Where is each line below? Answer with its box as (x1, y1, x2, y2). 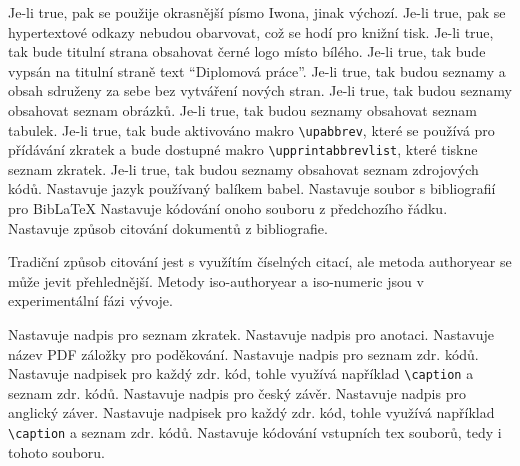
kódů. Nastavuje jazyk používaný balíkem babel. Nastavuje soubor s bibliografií (8, 178, 496, 199)
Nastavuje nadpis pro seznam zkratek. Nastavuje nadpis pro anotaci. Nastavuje (8, 324, 494, 345)
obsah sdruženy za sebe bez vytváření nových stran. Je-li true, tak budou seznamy (8, 80, 512, 101)
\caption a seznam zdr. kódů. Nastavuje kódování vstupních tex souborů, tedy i (8, 422, 502, 443)
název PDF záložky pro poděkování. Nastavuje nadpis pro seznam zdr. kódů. (8, 343, 479, 364)
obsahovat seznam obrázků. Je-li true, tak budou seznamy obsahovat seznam (8, 99, 477, 120)
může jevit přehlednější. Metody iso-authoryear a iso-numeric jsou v (8, 270, 424, 291)
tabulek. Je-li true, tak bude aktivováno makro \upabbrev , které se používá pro (8, 119, 495, 140)
